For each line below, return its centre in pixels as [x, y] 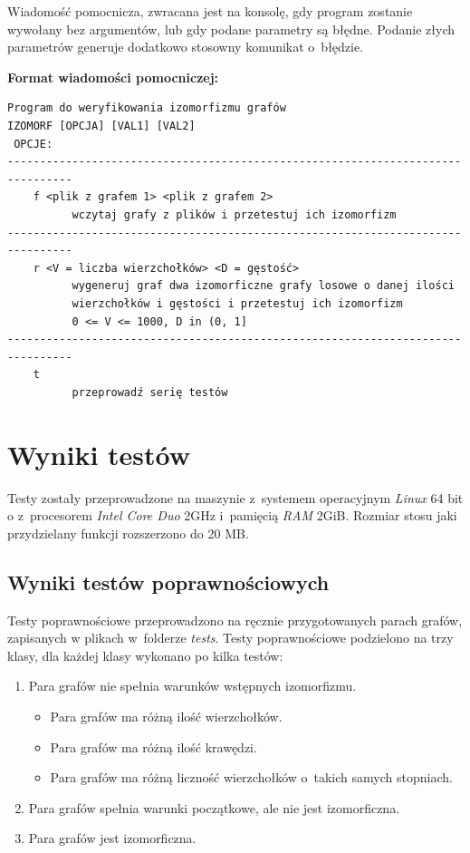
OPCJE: [34, 144]
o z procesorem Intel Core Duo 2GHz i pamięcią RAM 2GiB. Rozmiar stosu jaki [232, 515]
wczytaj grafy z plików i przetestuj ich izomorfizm [234, 214]
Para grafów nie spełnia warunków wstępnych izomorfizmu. [192, 686]
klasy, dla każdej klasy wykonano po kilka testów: [145, 655]
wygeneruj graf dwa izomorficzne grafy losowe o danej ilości [263, 286]
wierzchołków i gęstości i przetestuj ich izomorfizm [237, 303]
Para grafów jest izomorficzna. [112, 838]
